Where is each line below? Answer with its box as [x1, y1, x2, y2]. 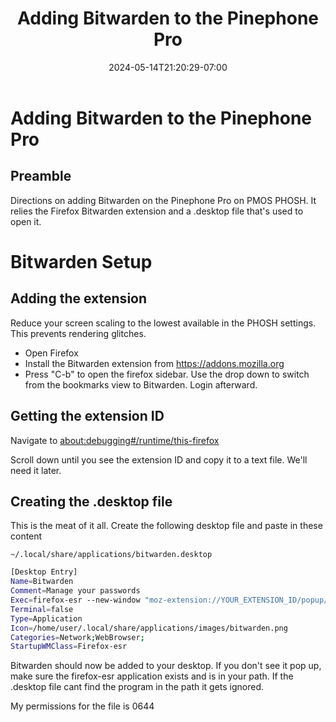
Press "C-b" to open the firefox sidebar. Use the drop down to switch [24, 368, 310, 380]
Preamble [10, 168, 72, 185]
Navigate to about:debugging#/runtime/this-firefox [10, 434, 220, 446]
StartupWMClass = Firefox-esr [10, 642, 128, 652]
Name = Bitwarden [10, 577, 74, 587]
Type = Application [10, 613, 83, 624]
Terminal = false [10, 604, 74, 614]
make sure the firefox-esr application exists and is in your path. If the [10, 670, 294, 682]
